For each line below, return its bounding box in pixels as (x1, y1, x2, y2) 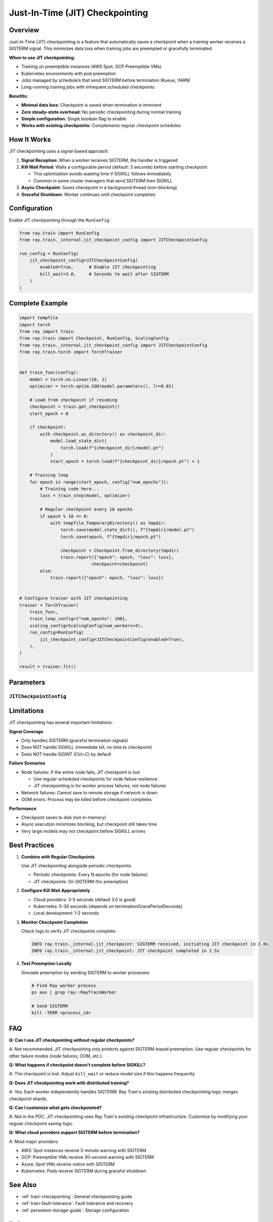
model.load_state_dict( (50, 438, 107, 444)
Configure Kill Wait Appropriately (21, 888, 90, 894)
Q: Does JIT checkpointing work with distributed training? (9, 1080, 129, 1086)
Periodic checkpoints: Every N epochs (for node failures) (33, 872, 148, 877)
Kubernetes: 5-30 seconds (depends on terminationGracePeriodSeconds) (33, 903, 183, 909)
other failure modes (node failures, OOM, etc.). (9, 1053, 104, 1059)
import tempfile (19, 315, 59, 321)
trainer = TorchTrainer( (19, 602, 79, 608)
